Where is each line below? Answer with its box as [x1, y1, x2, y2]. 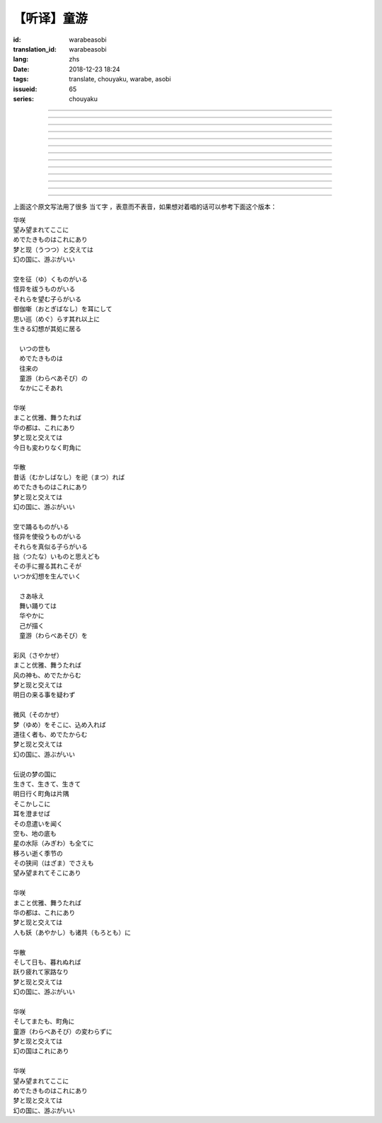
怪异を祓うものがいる [13, 285, 76, 293]
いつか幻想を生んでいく [13, 571, 81, 580]
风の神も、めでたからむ [13, 670, 81, 679]
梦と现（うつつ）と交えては [13, 245, 94, 254]
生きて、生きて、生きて [13, 779, 81, 788]
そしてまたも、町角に [13, 1017, 75, 1025]
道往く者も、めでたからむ [13, 730, 88, 738]
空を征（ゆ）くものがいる [13, 275, 88, 284]
